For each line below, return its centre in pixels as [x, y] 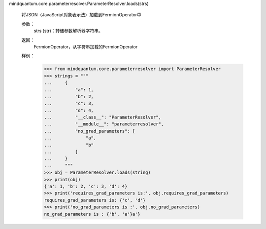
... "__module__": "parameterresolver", [104, 124]
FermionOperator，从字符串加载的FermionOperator [86, 46]
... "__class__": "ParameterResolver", [102, 117]
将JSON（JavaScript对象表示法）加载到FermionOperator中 [81, 15]
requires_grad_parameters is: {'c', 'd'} [95, 200]
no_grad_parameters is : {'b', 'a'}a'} [92, 214]
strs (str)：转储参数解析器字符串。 [68, 31]
